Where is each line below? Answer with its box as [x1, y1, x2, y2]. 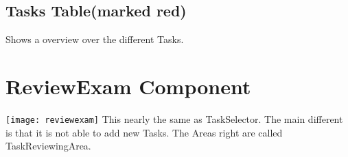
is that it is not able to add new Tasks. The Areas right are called [5, 125, 283, 139]
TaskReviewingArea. [5, 139, 91, 153]
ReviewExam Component [5, 72, 251, 100]
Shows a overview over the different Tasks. [5, 32, 184, 46]
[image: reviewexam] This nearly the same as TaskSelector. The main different [5, 111, 343, 126]
